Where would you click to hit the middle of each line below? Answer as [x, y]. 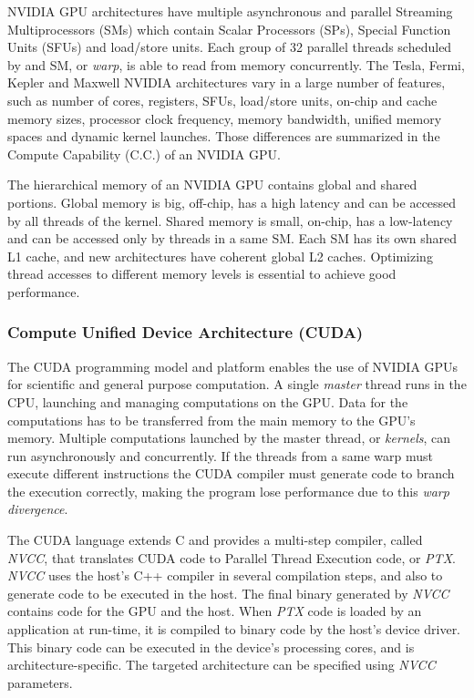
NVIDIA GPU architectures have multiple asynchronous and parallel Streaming [230, 11]
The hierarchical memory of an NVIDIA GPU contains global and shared [212, 185]
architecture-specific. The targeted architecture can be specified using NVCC [222, 665]
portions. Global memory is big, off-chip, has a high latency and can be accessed [232, 202]
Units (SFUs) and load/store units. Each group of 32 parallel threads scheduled [230, 47]
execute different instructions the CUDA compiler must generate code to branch [231, 473]
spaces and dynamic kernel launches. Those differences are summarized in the [224, 136]
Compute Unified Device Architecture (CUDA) [185, 332]
